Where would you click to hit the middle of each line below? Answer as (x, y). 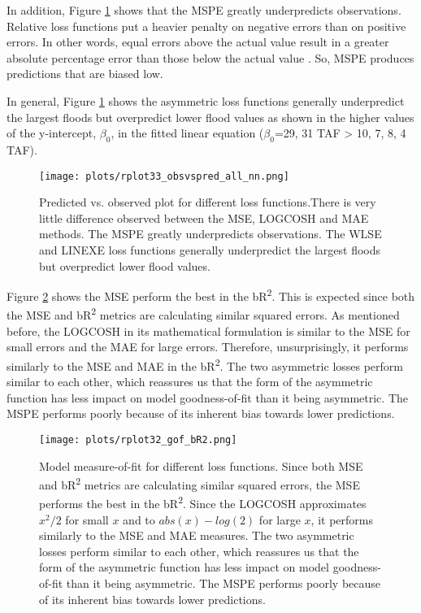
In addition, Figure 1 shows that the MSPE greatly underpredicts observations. (204, 10)
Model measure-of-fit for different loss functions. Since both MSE (201, 465)
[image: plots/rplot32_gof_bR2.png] (138, 439)
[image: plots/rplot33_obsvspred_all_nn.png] (164, 176)
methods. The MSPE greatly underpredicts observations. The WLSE (210, 234)
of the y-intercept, (52, 133)
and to (139, 519)
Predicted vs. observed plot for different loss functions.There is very (208, 202)
